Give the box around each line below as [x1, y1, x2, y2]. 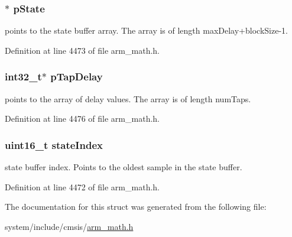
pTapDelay [50, 69, 103, 84]
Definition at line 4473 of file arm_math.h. [5, 44, 160, 56]
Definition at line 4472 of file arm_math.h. [5, 180, 160, 193]
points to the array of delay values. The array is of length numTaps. [5, 92, 251, 105]
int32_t [5, 69, 42, 84]
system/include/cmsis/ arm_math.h [5, 220, 134, 232]
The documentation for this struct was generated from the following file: [5, 200, 267, 213]
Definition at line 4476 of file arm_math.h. [5, 112, 160, 125]
